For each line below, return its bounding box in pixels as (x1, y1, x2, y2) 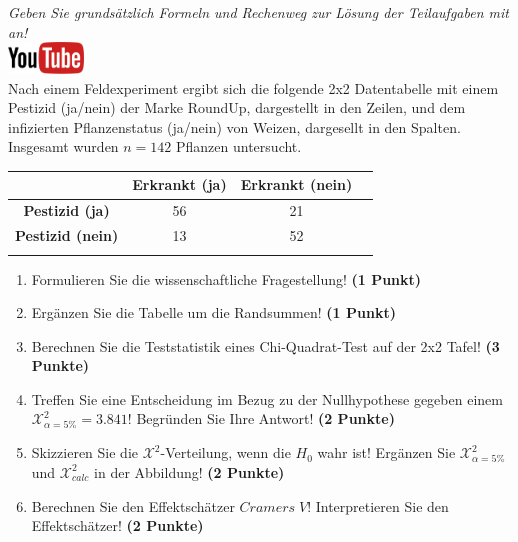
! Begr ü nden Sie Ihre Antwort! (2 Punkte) (127, 408, 395, 429)
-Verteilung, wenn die (160, 442, 291, 463)
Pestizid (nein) (15, 225, 119, 246)
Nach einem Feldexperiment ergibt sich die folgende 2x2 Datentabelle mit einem (8, 77, 499, 98)
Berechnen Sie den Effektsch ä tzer (31, 495, 235, 516)
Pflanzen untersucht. (176, 136, 302, 157)
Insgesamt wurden (8, 136, 119, 157)
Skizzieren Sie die (31, 442, 139, 463)
